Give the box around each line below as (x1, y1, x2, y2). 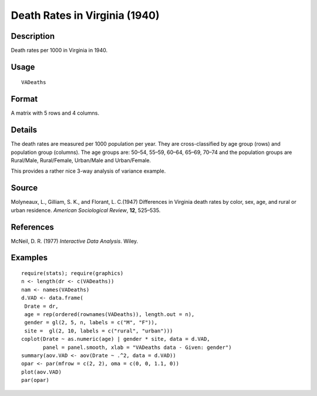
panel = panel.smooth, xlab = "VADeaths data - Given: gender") (43, 344, 232, 351)
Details (11, 125, 38, 135)
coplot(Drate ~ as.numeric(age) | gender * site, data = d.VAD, (21, 335, 211, 343)
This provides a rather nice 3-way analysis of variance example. (11, 167, 166, 174)
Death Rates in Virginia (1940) (11, 9, 160, 22)
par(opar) (21, 377, 49, 384)
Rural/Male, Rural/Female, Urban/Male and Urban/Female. (11, 157, 151, 164)
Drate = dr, (24, 303, 59, 310)
